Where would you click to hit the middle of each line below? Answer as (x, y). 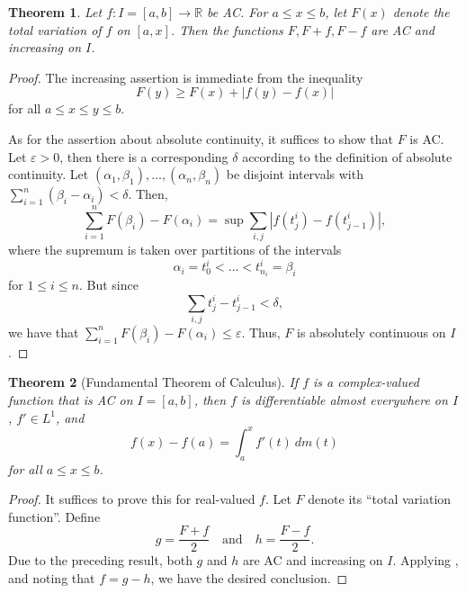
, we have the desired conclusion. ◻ (249, 578)
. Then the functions (227, 29)
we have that (44, 332)
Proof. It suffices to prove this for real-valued (132, 499)
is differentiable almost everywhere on (344, 400)
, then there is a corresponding (144, 156)
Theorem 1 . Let (55, 12)
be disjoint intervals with (295, 174)
